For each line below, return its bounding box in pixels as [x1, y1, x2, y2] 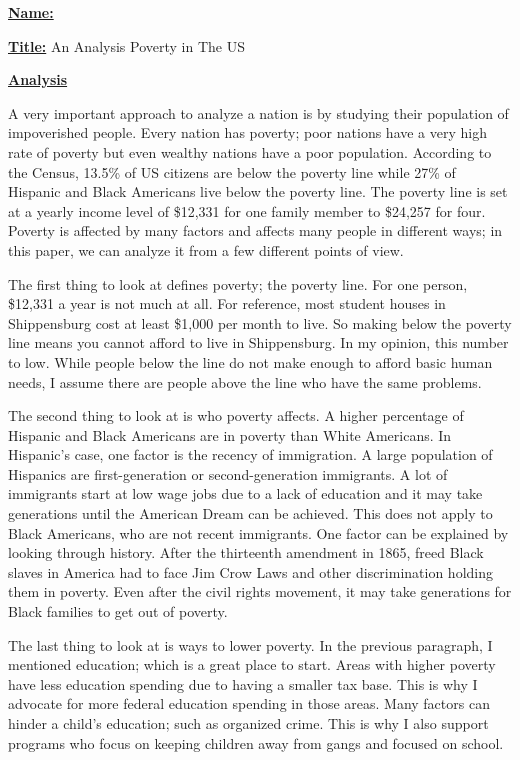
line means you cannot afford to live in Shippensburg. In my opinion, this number [8, 332, 509, 353]
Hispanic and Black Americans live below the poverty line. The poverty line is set [8, 181, 508, 202]
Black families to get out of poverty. [8, 601, 228, 622]
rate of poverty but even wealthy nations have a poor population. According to [8, 141, 492, 162]
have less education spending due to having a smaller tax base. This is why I [8, 673, 478, 694]
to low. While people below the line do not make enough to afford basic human [8, 351, 493, 372]
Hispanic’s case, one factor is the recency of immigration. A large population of [8, 444, 493, 465]
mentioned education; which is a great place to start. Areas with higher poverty [8, 654, 496, 675]
